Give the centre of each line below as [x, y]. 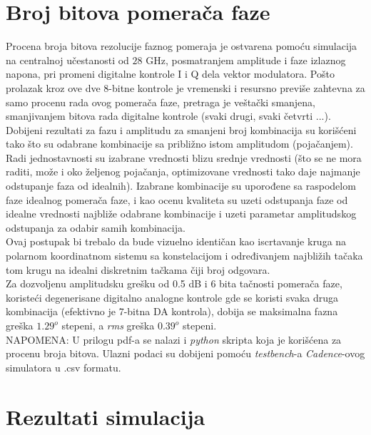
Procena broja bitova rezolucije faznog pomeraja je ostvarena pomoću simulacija [182, 46]
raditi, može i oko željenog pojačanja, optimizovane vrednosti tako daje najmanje [183, 172]
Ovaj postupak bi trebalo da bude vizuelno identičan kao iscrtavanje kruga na [176, 241]
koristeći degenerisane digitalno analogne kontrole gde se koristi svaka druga [172, 297]
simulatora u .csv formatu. [63, 367]
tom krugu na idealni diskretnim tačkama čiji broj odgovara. [138, 269]
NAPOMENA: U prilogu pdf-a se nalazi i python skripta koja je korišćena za [174, 339]
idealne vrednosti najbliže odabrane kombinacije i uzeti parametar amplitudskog [181, 214]
